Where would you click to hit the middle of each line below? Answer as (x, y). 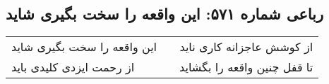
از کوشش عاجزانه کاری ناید (246, 47)
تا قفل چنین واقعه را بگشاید (246, 67)
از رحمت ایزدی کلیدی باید (73, 67)
